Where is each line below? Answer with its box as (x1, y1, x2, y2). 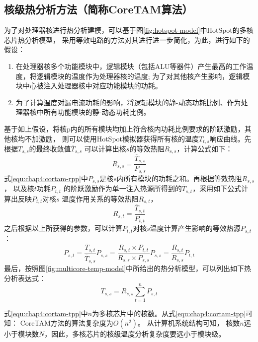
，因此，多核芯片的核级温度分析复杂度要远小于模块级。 (44, 329, 226, 339)
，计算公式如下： (176, 143, 233, 153)
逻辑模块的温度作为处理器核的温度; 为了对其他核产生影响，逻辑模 (36, 70, 250, 81)
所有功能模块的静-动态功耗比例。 (43, 107, 151, 117)
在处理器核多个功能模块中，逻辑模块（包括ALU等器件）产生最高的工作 (15, 61, 247, 71)
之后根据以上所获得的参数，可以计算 (4, 223, 122, 233)
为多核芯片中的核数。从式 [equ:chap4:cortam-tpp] (92, 308, 246, 318)
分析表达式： (4, 273, 46, 283)
